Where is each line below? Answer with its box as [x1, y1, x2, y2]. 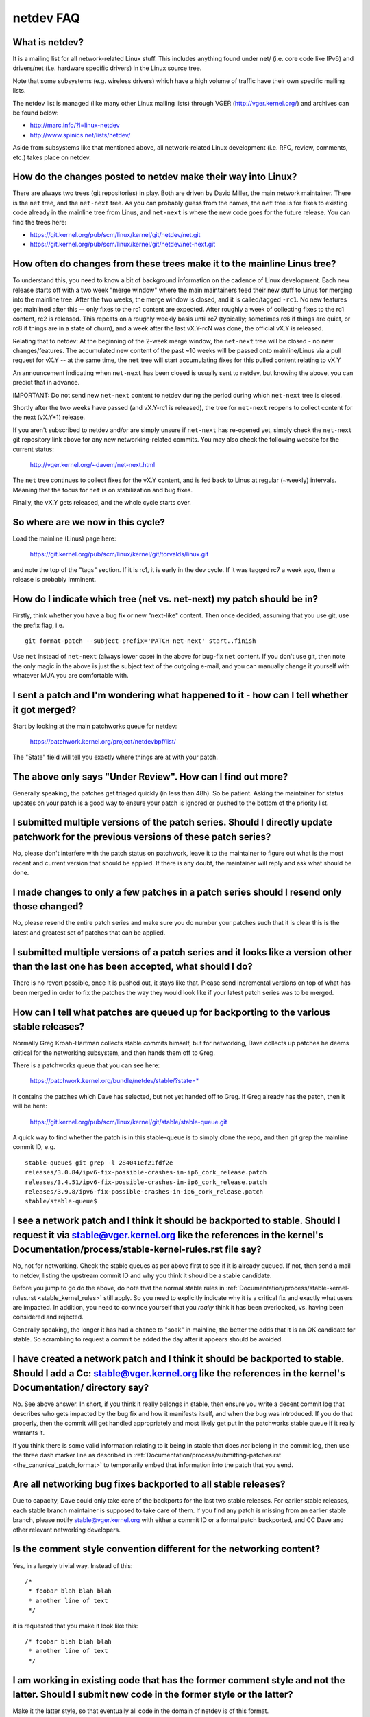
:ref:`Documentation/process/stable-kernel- [226, 1284, 350, 1293]
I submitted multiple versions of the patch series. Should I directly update [12, 817, 332, 828]
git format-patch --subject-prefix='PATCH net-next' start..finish [25, 637, 256, 645]
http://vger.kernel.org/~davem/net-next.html [29, 460, 156, 468]
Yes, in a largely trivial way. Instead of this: [12, 1561, 133, 1569]
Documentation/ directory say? [12, 1382, 149, 1394]
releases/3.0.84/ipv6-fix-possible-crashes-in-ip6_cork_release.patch [25, 1168, 267, 1176]
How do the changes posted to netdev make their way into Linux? [12, 171, 297, 183]
